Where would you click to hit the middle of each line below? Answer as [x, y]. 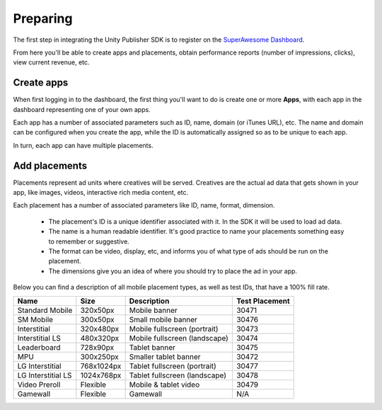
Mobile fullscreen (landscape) [179, 338]
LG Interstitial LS [45, 375]
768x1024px [101, 366]
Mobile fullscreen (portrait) [174, 329]
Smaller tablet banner [165, 356]
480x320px [100, 338]
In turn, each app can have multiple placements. [83, 145]
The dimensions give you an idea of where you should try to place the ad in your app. [173, 271]
